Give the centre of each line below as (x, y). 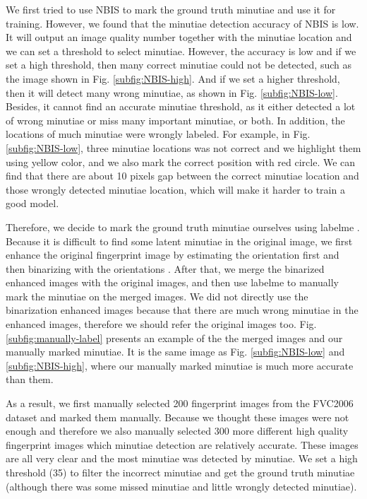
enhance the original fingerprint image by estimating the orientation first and (173, 255)
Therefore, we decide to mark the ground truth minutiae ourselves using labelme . (183, 227)
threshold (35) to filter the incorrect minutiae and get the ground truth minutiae (180, 472)
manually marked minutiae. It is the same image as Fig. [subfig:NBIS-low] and (175, 352)
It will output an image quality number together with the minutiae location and (179, 37)
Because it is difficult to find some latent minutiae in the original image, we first (179, 241)
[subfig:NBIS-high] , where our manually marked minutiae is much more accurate (180, 365)
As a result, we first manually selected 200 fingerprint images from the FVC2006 (180, 403)
